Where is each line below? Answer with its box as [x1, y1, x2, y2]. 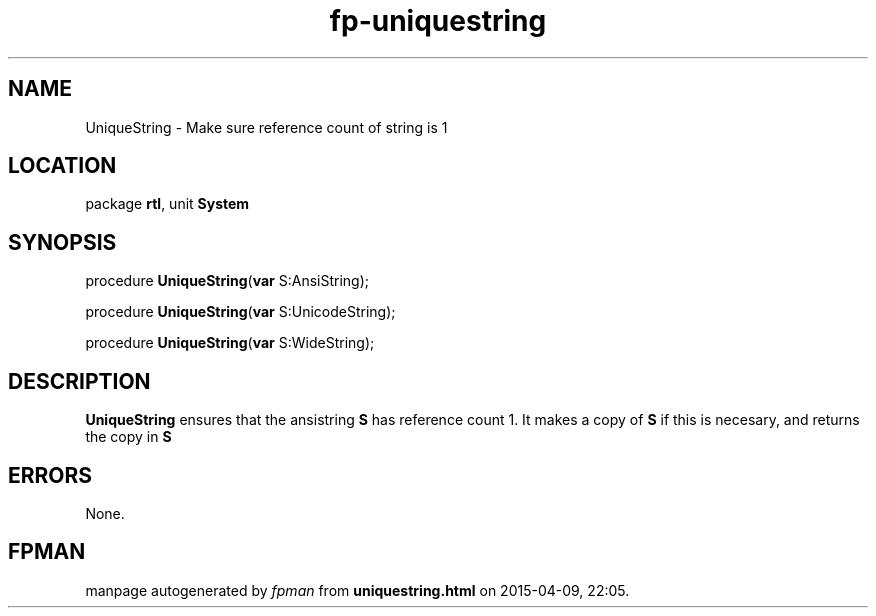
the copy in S [85, 428, 172, 446]
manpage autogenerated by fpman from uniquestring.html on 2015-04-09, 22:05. [85, 581, 630, 599]
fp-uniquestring [329, 4, 547, 38]
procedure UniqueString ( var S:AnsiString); [85, 272, 370, 290]
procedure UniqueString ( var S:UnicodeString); [85, 303, 396, 321]
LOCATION [8, 153, 117, 179]
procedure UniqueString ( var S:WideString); [85, 334, 375, 352]
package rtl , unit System [85, 195, 250, 213]
